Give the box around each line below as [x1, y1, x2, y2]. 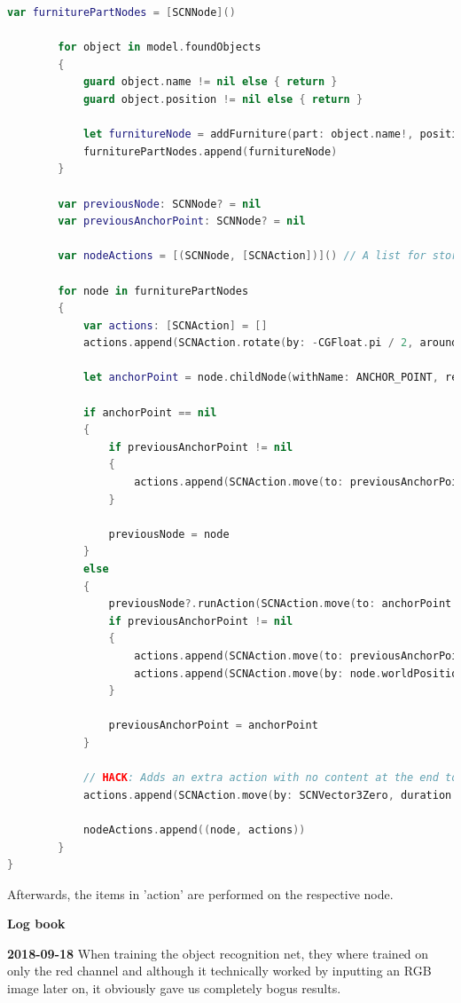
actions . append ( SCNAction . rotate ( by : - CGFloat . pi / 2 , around [82, 336, 458, 350]
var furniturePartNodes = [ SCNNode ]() [7, 6, 236, 19]
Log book [7, 914, 66, 933]
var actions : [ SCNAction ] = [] [82, 319, 268, 332]
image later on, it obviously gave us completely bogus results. [7, 979, 341, 998]
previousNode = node [108, 527, 230, 541]
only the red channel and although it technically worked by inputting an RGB [7, 961, 432, 980]
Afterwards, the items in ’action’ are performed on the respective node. [7, 884, 394, 903]
